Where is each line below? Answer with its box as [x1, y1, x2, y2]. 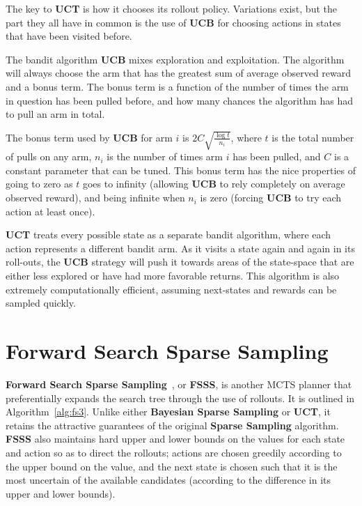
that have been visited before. [6, 29, 132, 43]
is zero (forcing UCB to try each [200, 190, 342, 205]
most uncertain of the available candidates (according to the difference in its [6, 473, 331, 487]
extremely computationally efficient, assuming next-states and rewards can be [6, 282, 337, 296]
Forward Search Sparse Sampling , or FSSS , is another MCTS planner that [6, 376, 352, 391]
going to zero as [6, 176, 73, 191]
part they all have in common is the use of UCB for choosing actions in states [6, 15, 341, 29]
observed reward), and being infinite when [6, 190, 185, 205]
